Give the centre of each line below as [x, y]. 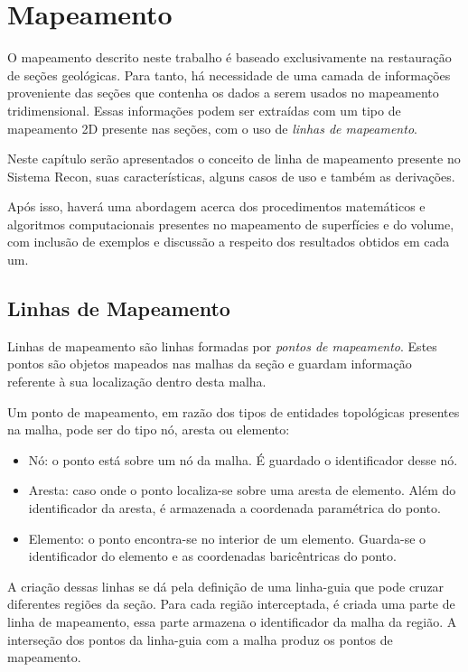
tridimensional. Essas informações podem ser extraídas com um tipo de [204, 110]
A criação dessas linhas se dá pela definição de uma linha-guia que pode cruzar [226, 586]
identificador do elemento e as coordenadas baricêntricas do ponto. [212, 556]
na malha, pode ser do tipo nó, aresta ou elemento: [149, 429]
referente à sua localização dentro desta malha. [137, 382]
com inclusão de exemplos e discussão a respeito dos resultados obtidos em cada [229, 242]
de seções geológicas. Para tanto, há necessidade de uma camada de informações [229, 75]
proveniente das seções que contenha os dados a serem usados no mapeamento [223, 93]
